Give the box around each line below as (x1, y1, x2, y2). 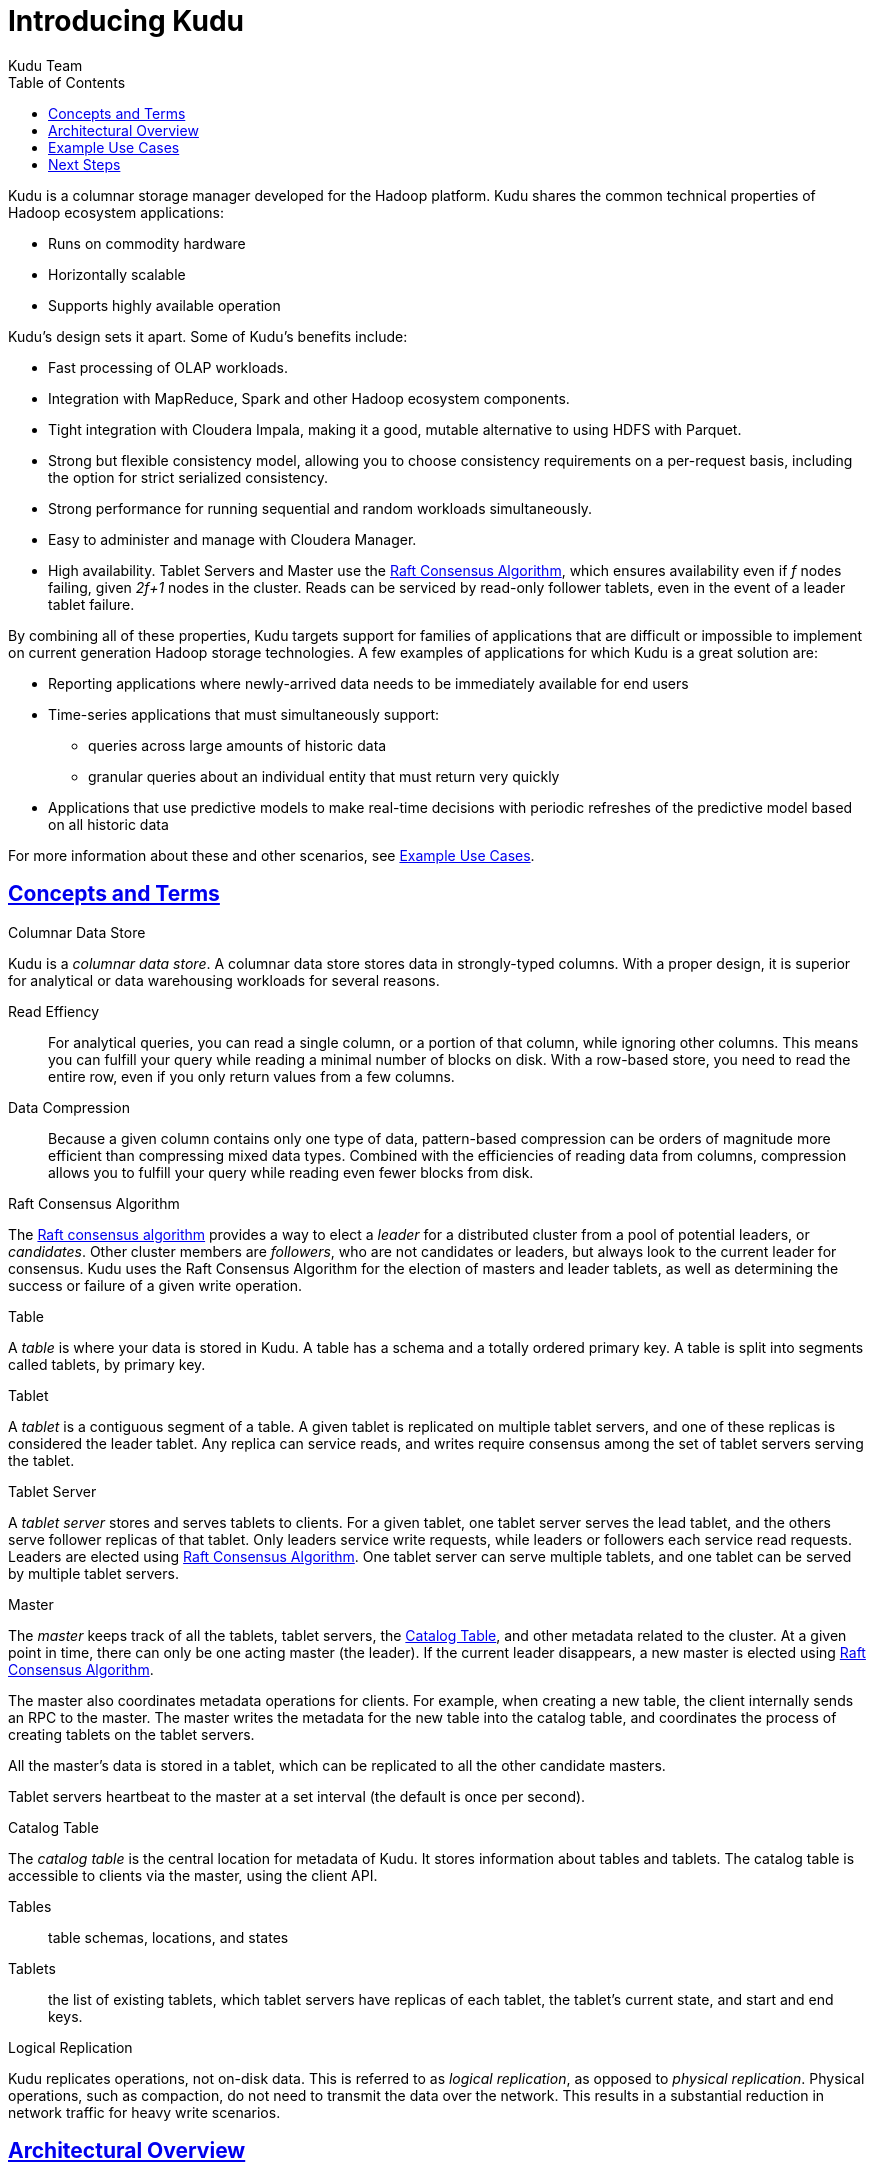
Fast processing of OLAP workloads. (48, 358, 289, 376)
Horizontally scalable (48, 265, 186, 283)
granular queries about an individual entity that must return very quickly (88, 767, 560, 785)
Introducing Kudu (8, 4, 245, 38)
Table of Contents (8, 73, 126, 91)
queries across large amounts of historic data (88, 736, 387, 754)
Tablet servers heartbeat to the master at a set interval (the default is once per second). (8, 1787, 586, 1805)
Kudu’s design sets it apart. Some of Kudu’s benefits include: (8, 327, 408, 345)
